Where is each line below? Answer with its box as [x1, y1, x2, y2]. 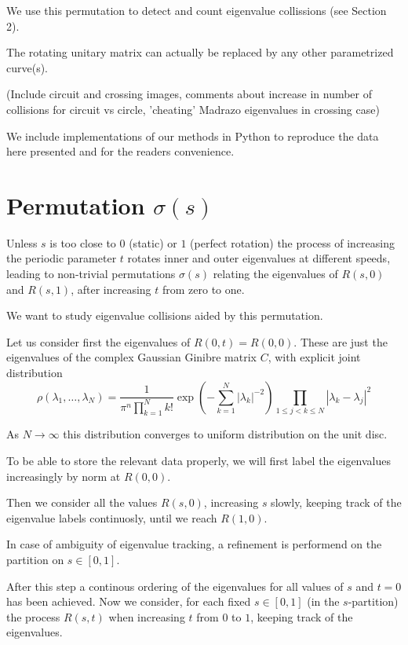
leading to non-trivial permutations [6, 266, 176, 282]
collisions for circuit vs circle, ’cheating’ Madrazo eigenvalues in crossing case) [6, 101, 380, 117]
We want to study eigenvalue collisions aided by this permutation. [6, 307, 323, 324]
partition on [6, 551, 64, 567]
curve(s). [6, 59, 49, 75]
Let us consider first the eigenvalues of [6, 333, 191, 350]
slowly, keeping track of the [271, 494, 402, 511]
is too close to [49, 234, 116, 251]
